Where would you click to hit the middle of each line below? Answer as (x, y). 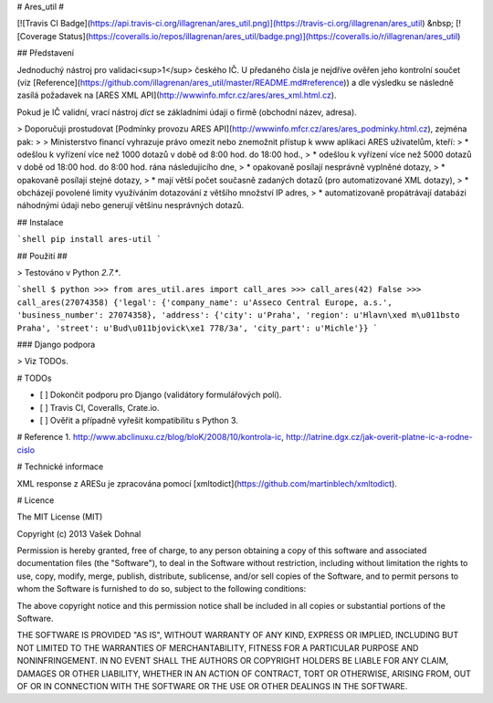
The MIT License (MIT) (60, 517)
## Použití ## (42, 256)
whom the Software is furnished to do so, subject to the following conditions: (162, 589)
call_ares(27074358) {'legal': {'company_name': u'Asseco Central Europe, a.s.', (205, 302)
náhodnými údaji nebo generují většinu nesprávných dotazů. (131, 205)
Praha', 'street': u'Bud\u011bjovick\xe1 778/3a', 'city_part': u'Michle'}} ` (198, 328)
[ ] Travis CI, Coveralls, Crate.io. (100, 407)
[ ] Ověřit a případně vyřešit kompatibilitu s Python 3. (139, 420)
